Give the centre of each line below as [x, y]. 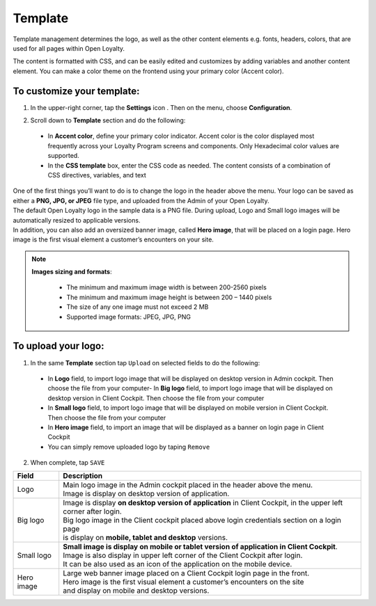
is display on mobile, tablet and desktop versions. [145, 538]
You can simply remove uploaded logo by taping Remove [129, 447]
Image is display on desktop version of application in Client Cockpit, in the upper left [203, 503]
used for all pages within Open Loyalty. [69, 48]
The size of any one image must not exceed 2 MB [138, 307]
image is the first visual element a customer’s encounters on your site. [113, 239]
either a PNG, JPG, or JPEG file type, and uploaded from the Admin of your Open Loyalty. [141, 200]
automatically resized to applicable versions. [77, 220]
